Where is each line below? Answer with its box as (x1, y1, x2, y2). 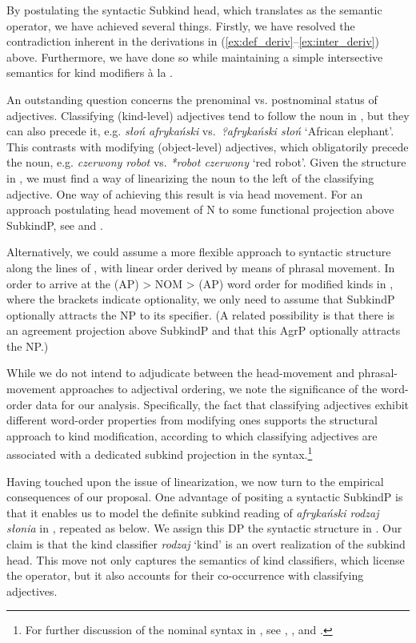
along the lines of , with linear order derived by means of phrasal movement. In (6, 259, 395, 275)
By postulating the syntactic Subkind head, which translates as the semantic (6, 2, 382, 18)
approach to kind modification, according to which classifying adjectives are (6, 427, 378, 444)
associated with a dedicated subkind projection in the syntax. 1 (6, 444, 313, 463)
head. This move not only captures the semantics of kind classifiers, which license (6, 551, 405, 568)
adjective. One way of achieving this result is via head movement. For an (6, 185, 363, 202)
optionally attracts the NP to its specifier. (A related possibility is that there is (6, 306, 395, 323)
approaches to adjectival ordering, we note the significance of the (59, 380, 378, 397)
